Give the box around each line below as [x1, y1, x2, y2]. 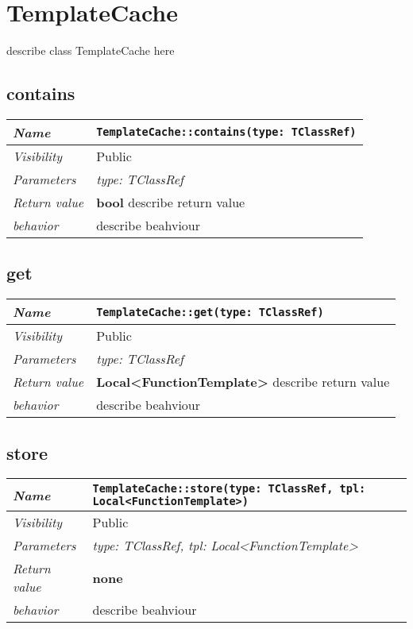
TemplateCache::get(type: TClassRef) [96, 305, 324, 318]
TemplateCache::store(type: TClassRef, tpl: [92, 482, 366, 496]
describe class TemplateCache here [6, 42, 175, 59]
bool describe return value [96, 192, 245, 211]
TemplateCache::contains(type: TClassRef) [96, 125, 357, 139]
